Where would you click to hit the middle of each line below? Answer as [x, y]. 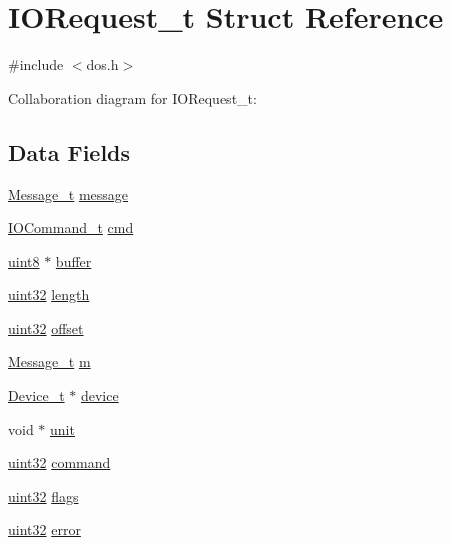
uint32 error [44, 529]
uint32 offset [46, 327]
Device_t [36, 395]
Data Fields [69, 151]
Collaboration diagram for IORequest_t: [132, 97]
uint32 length [49, 294]
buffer [73, 260]
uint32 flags [43, 495]
